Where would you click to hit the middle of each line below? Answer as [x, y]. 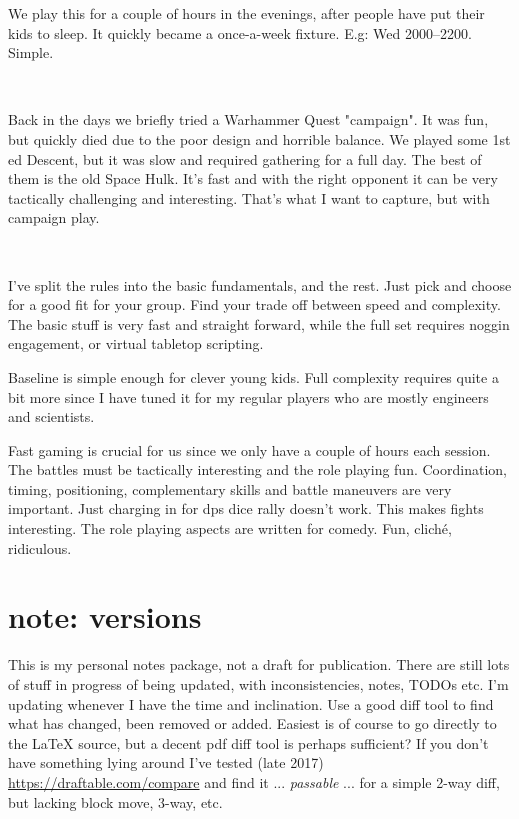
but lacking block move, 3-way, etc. [115, 801]
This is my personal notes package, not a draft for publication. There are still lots [259, 664]
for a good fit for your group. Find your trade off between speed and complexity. [254, 304]
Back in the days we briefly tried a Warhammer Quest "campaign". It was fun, [248, 119]
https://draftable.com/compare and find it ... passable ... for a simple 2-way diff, [254, 781]
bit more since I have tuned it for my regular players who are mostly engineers [248, 396]
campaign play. [54, 217]
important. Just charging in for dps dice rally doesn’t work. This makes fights [246, 508]
